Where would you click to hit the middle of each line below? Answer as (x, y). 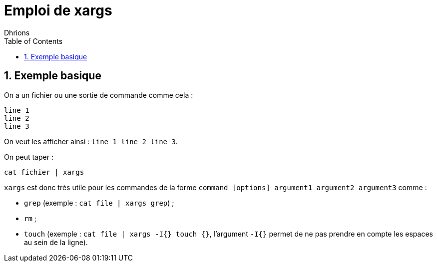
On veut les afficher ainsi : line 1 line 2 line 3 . (91, 141)
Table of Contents (33, 41)
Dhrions (17, 32)
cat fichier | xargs (44, 172)
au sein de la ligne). (56, 242)
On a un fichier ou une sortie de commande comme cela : (99, 95)
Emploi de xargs (58, 10)
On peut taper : (29, 157)
